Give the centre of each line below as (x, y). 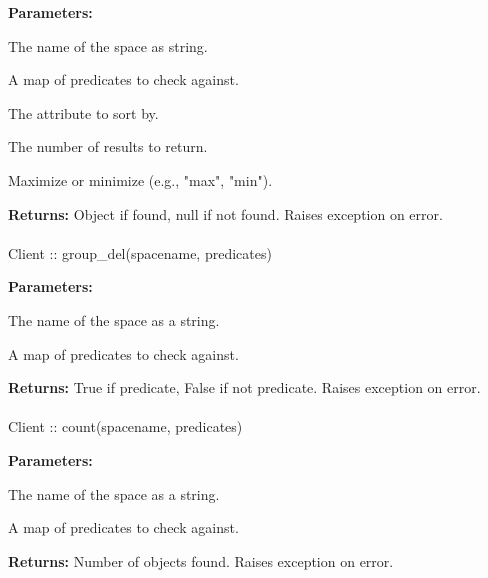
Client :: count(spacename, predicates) (125, 426)
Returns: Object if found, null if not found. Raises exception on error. (225, 213)
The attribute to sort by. (83, 112)
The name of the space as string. (108, 45)
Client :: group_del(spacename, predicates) (140, 252)
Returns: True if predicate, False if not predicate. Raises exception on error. (244, 387)
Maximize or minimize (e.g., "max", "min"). (140, 179)
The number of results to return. (108, 146)
